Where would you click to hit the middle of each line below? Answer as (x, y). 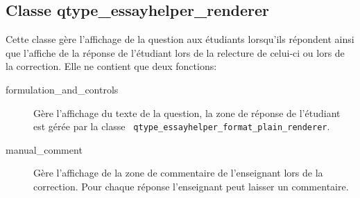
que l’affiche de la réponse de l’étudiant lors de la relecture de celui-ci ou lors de (175, 52)
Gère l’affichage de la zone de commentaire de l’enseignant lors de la (178, 173)
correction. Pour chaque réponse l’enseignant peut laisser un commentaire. (191, 187)
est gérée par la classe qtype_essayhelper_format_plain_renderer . (182, 126)
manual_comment (44, 149)
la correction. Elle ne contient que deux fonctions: (111, 66)
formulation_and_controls (62, 89)
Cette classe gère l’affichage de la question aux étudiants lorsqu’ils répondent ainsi (180, 39)
